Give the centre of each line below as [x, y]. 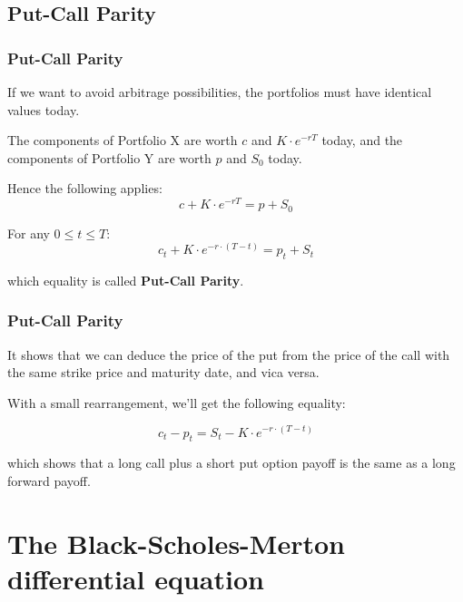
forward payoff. [49, 480]
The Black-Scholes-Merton [176, 543]
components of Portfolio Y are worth [109, 157]
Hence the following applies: [85, 188]
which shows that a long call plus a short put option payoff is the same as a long [231, 463]
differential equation [136, 578]
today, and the [362, 140]
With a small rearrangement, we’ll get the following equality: [177, 402]
